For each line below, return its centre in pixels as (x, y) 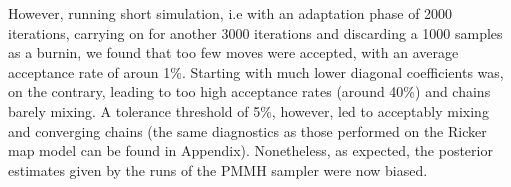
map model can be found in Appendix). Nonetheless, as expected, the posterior (250, 150)
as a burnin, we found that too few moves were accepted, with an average (233, 52)
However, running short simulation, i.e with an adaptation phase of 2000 (230, 13)
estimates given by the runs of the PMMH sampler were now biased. (218, 169)
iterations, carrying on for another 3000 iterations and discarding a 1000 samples (255, 32)
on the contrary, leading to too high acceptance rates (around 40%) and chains (249, 91)
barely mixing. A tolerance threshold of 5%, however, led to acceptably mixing (248, 110)
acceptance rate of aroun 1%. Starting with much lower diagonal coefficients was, (256, 71)
